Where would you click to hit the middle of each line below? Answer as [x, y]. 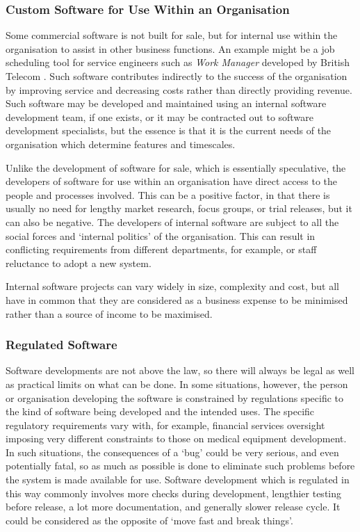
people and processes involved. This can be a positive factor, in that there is [168, 194]
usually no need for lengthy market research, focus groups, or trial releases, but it [179, 208]
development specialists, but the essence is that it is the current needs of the [169, 130]
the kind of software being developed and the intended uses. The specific [160, 411]
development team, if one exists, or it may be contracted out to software [159, 116]
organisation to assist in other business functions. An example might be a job [170, 48]
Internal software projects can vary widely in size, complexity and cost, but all [172, 286]
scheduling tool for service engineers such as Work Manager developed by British [178, 62]
